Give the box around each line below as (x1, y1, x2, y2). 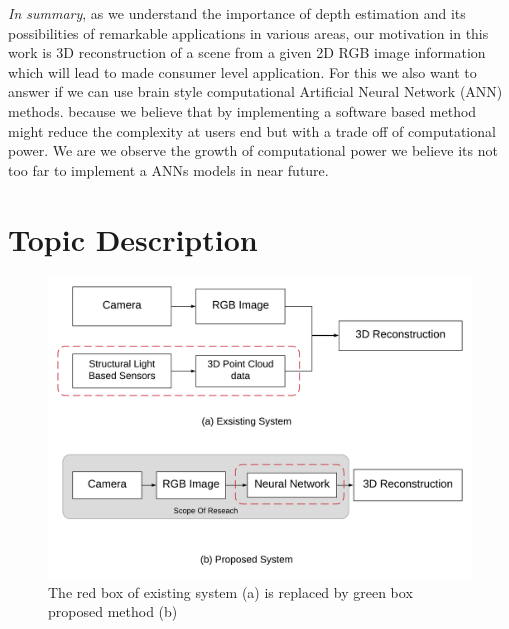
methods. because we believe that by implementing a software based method (8, 100, 477, 121)
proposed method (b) (48, 601, 178, 622)
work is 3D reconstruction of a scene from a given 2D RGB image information (8, 42, 486, 63)
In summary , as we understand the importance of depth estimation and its (8, 3, 466, 23)
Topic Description (8, 218, 258, 259)
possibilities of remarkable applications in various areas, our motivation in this (8, 22, 489, 43)
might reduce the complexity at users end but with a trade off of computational (8, 120, 496, 141)
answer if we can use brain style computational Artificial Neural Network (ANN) (8, 81, 503, 102)
